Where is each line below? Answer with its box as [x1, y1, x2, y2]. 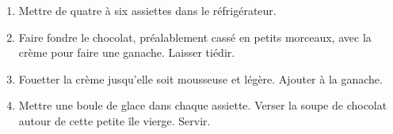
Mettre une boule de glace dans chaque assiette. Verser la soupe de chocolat [18, 97, 387, 114]
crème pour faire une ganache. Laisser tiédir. [18, 44, 235, 61]
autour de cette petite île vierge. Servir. [18, 112, 211, 128]
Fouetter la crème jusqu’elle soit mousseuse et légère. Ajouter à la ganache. [18, 70, 383, 87]
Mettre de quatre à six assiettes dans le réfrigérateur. [18, 2, 277, 18]
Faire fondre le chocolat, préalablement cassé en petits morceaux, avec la [18, 28, 372, 45]
